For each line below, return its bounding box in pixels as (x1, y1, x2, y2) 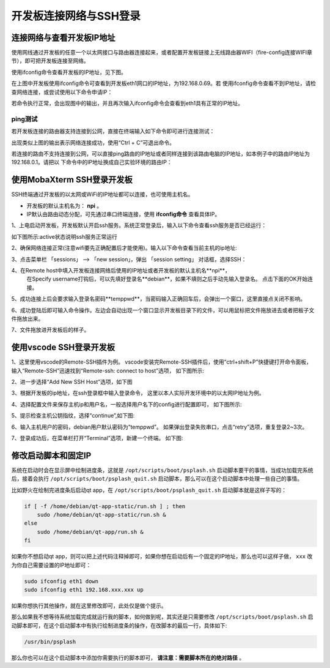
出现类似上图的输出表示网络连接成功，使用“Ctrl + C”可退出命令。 (11, 138, 175, 146)
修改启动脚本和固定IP (11, 450, 92, 460)
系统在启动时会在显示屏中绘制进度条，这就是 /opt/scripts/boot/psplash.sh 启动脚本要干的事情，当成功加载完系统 (11, 466, 313, 474)
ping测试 (11, 114, 38, 123)
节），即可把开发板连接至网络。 (11, 57, 89, 64)
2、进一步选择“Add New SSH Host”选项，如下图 (11, 378, 133, 385)
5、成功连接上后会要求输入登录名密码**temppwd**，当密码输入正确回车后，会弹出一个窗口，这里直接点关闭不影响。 (11, 295, 306, 302)
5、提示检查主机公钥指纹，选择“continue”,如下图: (11, 412, 135, 419)
